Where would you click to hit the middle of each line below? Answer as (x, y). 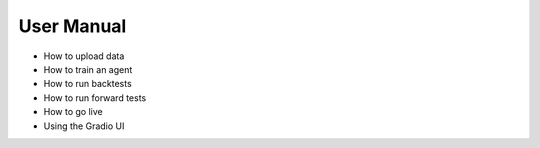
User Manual (72, 26)
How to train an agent (88, 69)
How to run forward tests (95, 97)
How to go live (73, 112)
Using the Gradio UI (84, 126)
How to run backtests (87, 84)
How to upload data (84, 56)
